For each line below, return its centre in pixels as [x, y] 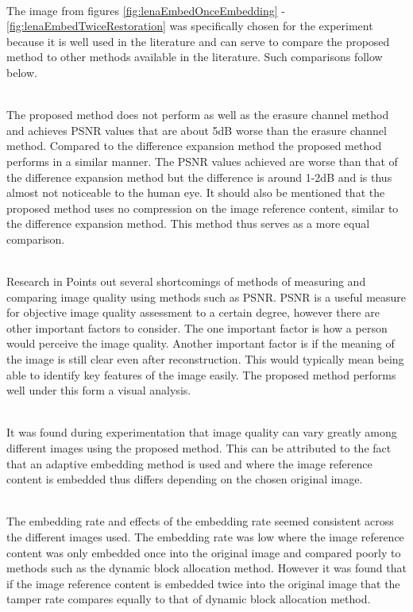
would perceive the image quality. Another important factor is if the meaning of [201, 343]
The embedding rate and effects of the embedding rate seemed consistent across [200, 521]
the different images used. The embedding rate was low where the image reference [205, 537]
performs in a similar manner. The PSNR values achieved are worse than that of [202, 161]
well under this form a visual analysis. [99, 390]
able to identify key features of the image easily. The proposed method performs [201, 374]
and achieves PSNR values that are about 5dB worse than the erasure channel [197, 130]
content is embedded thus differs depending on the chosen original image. [185, 479]
